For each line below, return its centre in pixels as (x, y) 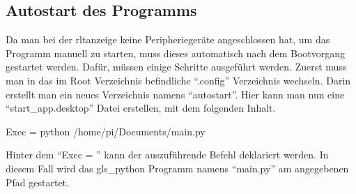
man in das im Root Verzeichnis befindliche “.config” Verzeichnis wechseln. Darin (178, 80)
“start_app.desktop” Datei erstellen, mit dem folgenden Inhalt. (141, 108)
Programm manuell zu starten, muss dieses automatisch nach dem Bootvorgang (176, 53)
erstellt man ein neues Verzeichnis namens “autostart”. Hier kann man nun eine (175, 94)
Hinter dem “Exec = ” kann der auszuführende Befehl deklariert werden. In (167, 155)
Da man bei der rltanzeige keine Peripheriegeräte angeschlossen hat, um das (168, 39)
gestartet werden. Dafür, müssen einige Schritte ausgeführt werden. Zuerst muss (176, 67)
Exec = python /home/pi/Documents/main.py (106, 131)
